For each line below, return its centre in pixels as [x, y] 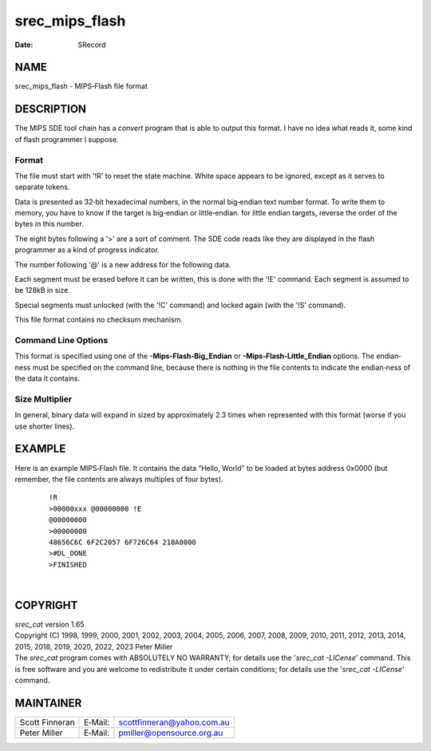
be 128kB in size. [43, 291]
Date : [24, 45]
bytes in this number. [49, 224]
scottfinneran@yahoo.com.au [174, 722]
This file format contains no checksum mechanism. [99, 320]
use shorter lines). [45, 426]
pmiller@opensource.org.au [171, 733]
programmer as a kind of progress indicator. [87, 250]
